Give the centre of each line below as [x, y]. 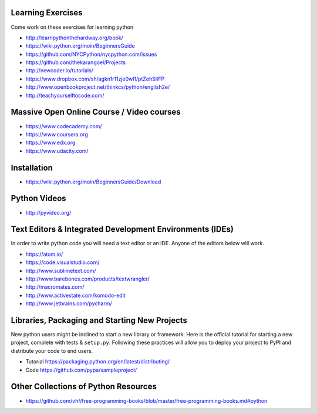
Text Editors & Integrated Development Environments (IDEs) [122, 229]
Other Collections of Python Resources [84, 387]
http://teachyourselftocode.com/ [65, 95]
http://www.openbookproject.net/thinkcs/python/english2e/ [98, 87]
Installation [32, 168]
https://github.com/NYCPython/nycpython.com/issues [91, 54]
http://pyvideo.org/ [48, 212]
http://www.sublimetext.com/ [61, 271]
